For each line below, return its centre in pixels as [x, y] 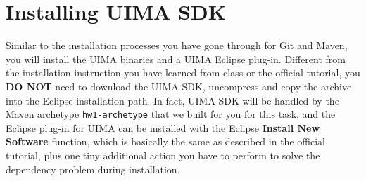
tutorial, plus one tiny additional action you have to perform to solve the [163, 155]
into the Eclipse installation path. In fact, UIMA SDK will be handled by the [172, 100]
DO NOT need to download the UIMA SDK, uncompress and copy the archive [179, 86]
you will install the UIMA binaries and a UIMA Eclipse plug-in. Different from [176, 59]
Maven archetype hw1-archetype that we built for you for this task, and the [171, 114]
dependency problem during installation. [93, 169]
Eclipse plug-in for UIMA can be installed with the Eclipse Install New [163, 127]
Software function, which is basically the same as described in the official [165, 141]
